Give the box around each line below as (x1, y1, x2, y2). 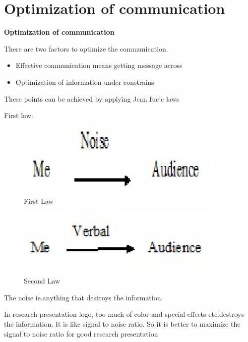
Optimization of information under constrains (15, 76, 154, 87)
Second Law (24, 276, 60, 286)
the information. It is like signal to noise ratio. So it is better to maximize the (4, 318, 241, 329)
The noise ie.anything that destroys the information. (4, 292, 163, 302)
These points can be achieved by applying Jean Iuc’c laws (4, 93, 180, 104)
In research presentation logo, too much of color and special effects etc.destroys (4, 309, 244, 319)
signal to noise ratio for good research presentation (4, 328, 158, 339)
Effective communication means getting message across (15, 60, 183, 70)
